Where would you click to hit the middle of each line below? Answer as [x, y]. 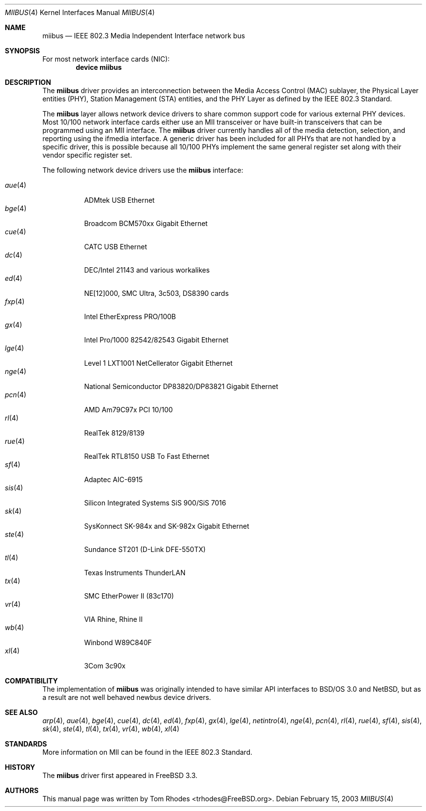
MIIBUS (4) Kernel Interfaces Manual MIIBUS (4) [80, 12]
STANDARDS [26, 744]
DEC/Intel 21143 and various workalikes [147, 270]
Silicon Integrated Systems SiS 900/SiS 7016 [155, 503]
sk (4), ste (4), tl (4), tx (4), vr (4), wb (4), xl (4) [111, 729]
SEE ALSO [21, 712]
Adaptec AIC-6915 [114, 479]
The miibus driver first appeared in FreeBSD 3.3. [120, 775]
